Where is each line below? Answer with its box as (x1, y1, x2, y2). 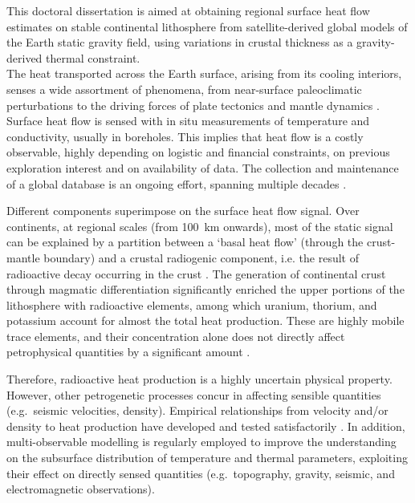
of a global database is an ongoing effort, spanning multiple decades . (6, 175, 347, 192)
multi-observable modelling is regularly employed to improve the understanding (6, 433, 397, 450)
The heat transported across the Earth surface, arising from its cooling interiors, (6, 65, 402, 82)
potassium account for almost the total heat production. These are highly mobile (6, 312, 405, 329)
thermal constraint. (46, 49, 140, 66)
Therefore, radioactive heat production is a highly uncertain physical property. (6, 371, 393, 387)
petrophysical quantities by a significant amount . (6, 343, 250, 360)
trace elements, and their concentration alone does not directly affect (6, 327, 345, 344)
